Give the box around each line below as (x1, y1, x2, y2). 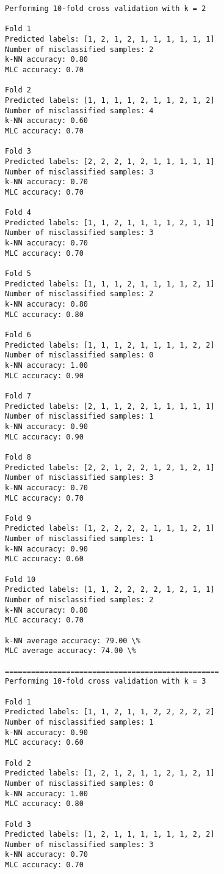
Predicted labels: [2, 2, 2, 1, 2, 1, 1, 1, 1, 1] (5, 157, 215, 166)
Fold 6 (5, 331, 31, 339)
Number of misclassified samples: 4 (5, 106, 154, 115)
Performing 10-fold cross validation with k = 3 (5, 677, 206, 686)
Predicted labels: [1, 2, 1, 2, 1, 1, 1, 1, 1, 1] (5, 34, 215, 43)
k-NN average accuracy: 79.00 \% (5, 636, 140, 645)
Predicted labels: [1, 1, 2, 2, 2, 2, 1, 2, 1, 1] (5, 585, 215, 594)
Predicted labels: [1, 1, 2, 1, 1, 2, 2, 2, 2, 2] (5, 708, 215, 717)
